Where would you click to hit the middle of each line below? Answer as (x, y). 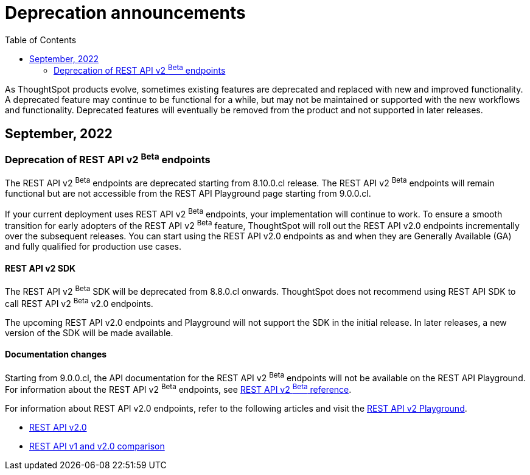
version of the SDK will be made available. (89, 332)
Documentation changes (56, 354)
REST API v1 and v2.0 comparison (97, 446)
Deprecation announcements (125, 13)
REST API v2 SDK (40, 268)
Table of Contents (41, 40)
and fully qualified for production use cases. (93, 247)
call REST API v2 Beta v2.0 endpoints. (79, 302)
